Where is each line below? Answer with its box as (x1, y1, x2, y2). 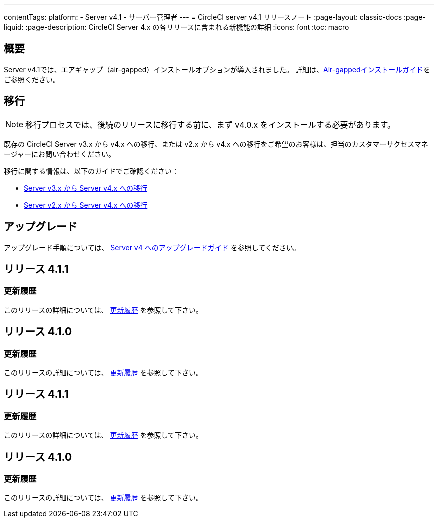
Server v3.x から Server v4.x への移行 (24, 183, 148, 192)
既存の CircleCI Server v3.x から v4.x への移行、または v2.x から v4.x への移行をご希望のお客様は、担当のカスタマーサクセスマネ (4, 139, 428, 148)
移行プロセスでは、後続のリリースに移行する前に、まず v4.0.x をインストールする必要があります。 (25, 119, 395, 130)
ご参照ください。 (4, 75, 60, 84)
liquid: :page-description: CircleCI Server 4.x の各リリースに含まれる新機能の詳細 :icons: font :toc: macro (4, 23, 349, 31)
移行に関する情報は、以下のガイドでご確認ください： (4, 166, 179, 175)
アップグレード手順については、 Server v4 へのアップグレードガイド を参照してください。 (4, 243, 300, 252)
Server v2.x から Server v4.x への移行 (24, 200, 148, 209)
